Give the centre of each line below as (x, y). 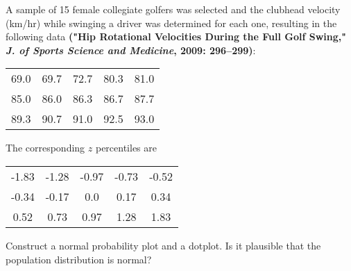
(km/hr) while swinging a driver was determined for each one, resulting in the (171, 23)
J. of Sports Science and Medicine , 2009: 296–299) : (131, 50)
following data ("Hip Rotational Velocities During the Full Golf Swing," (176, 36)
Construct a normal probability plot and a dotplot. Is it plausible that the (163, 245)
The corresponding (45, 148)
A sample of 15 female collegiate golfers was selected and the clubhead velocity (173, 9)
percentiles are (126, 148)
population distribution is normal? (79, 259)
